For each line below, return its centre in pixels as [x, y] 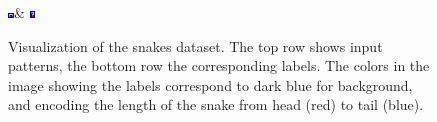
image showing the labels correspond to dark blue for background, [210, 84]
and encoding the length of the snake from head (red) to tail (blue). [216, 104]
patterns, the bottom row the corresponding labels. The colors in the [219, 65]
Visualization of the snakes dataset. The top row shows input [195, 45]
